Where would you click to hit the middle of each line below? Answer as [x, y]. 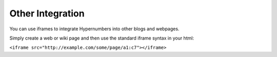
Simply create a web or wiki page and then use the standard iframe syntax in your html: [102, 38]
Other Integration [47, 13]
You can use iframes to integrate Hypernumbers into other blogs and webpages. [94, 29]
